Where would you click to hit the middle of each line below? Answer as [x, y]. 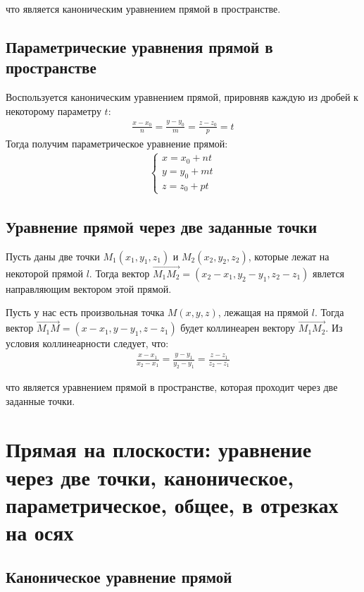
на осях [40, 532]
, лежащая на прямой [263, 312]
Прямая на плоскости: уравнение [159, 449]
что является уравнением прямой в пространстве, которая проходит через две [172, 386]
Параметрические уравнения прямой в [139, 46]
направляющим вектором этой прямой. [89, 288]
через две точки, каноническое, [150, 477]
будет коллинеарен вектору [238, 328]
